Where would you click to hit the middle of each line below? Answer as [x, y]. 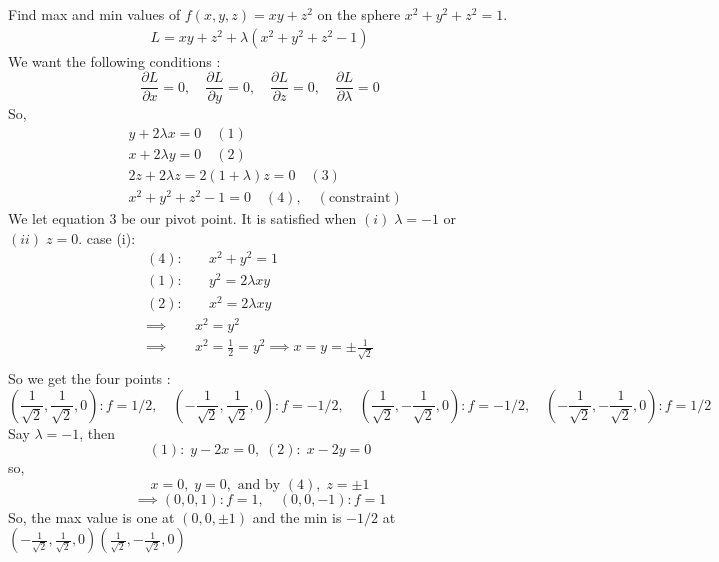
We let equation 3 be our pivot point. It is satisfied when [182, 218]
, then [97, 432]
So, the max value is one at [91, 516]
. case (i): [107, 237]
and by [259, 484]
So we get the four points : [89, 377]
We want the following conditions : [114, 60]
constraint [359, 198]
